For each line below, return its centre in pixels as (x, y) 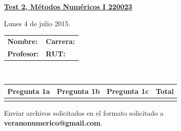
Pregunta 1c (128, 91)
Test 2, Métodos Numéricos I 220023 (68, 6)
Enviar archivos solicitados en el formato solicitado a (84, 113)
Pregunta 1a (29, 91)
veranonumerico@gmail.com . (53, 122)
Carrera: (60, 41)
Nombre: (23, 41)
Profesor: (23, 53)
